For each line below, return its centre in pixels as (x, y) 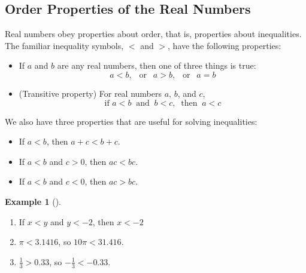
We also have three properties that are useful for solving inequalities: (131, 121)
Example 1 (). (33, 201)
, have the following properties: (225, 45)
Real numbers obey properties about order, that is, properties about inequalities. (153, 34)
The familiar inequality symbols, (64, 45)
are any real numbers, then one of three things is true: (157, 65)
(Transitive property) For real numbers (90, 93)
